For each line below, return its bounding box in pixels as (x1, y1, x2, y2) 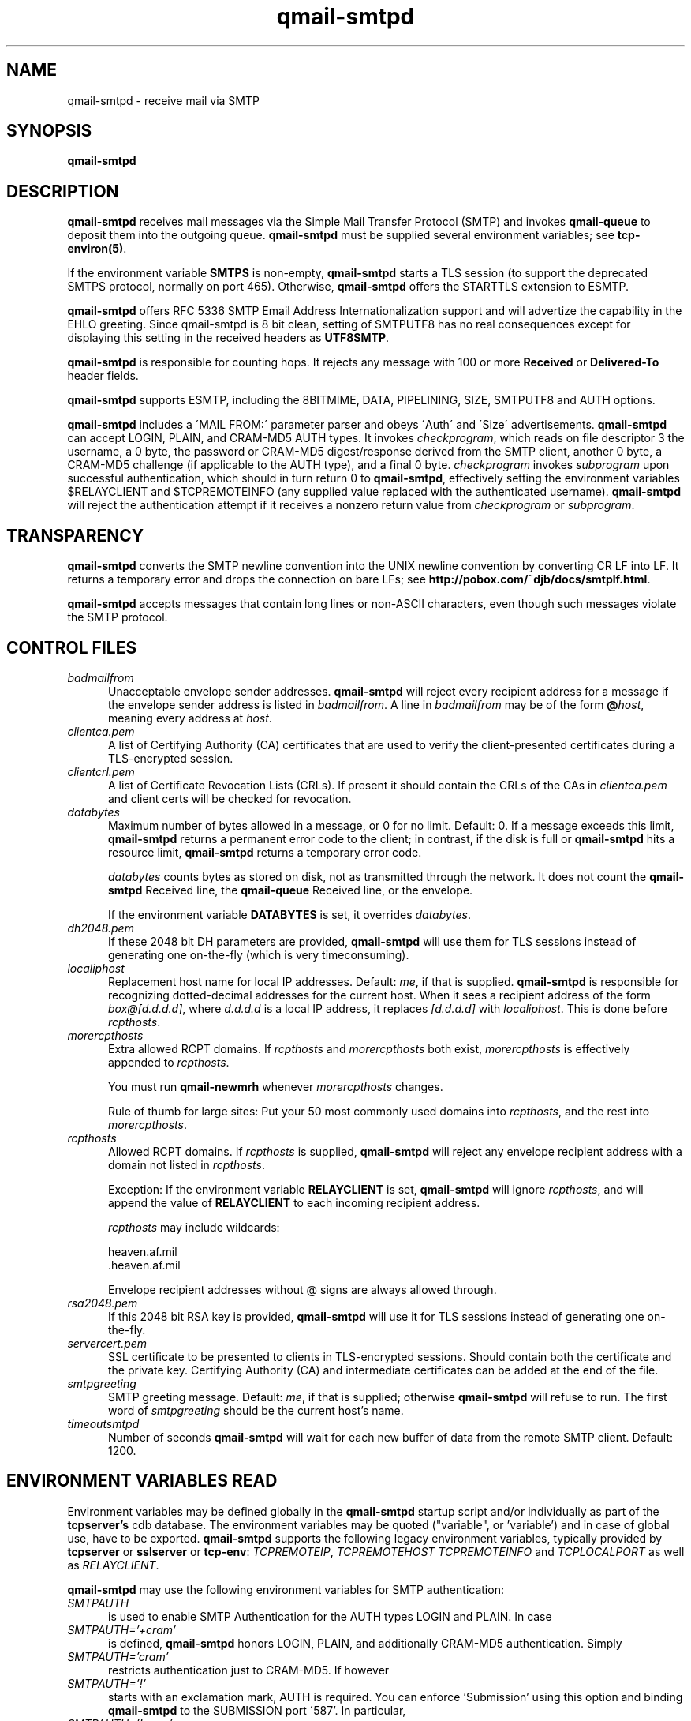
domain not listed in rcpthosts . (108, 1157, 265, 1172)
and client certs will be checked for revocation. (108, 791, 352, 805)
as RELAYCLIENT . (67, 1558, 159, 1572)
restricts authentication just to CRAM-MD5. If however (108, 1663, 390, 1677)
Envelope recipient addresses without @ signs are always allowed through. (108, 1282, 497, 1296)
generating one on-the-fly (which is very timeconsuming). (108, 947, 409, 962)
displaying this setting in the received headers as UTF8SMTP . (67, 331, 390, 345)
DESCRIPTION (6, 181, 119, 201)
